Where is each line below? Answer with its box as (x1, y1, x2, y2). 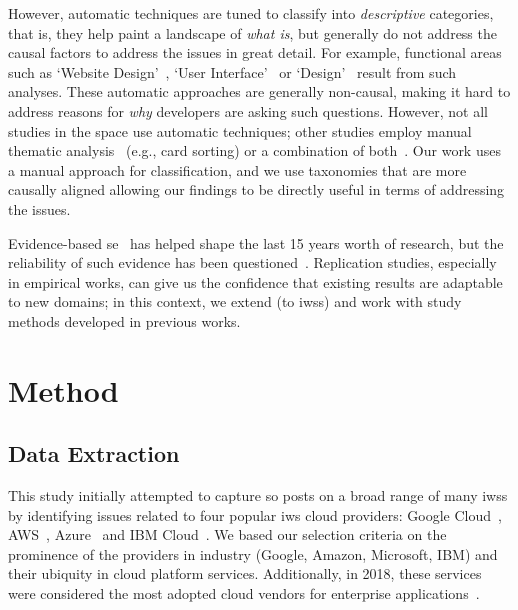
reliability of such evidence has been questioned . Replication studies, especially (8, 252, 497, 273)
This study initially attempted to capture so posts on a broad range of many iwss (8, 485, 508, 506)
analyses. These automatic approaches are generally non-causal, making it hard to (8, 81, 511, 102)
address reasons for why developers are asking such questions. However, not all (8, 100, 488, 121)
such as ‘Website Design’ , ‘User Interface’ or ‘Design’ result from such (8, 61, 457, 82)
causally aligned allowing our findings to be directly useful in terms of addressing (8, 179, 505, 200)
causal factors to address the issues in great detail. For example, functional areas (8, 42, 502, 63)
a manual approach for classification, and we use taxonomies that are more (8, 159, 467, 180)
